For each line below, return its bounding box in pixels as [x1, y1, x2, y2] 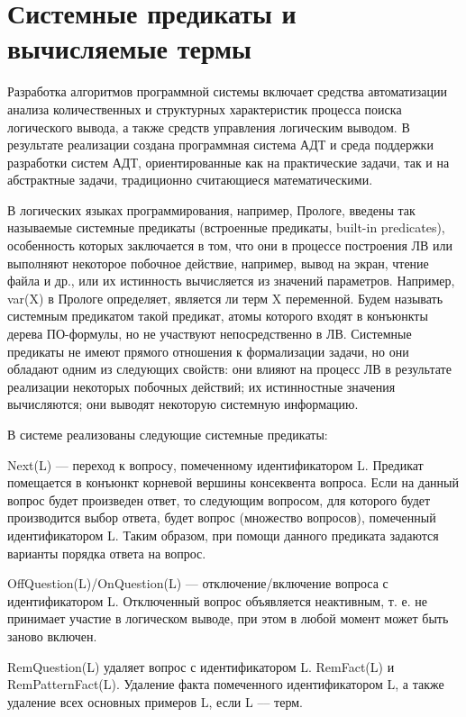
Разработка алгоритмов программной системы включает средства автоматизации [7, 82, 447, 101]
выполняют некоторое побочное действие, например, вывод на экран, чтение [7, 253, 429, 272]
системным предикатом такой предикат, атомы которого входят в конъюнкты [7, 306, 428, 325]
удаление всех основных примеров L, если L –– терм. [7, 692, 303, 711]
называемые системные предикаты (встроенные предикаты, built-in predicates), [7, 218, 445, 237]
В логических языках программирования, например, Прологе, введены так [7, 200, 416, 219]
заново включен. [7, 626, 97, 645]
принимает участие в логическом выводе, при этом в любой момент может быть [7, 609, 449, 628]
